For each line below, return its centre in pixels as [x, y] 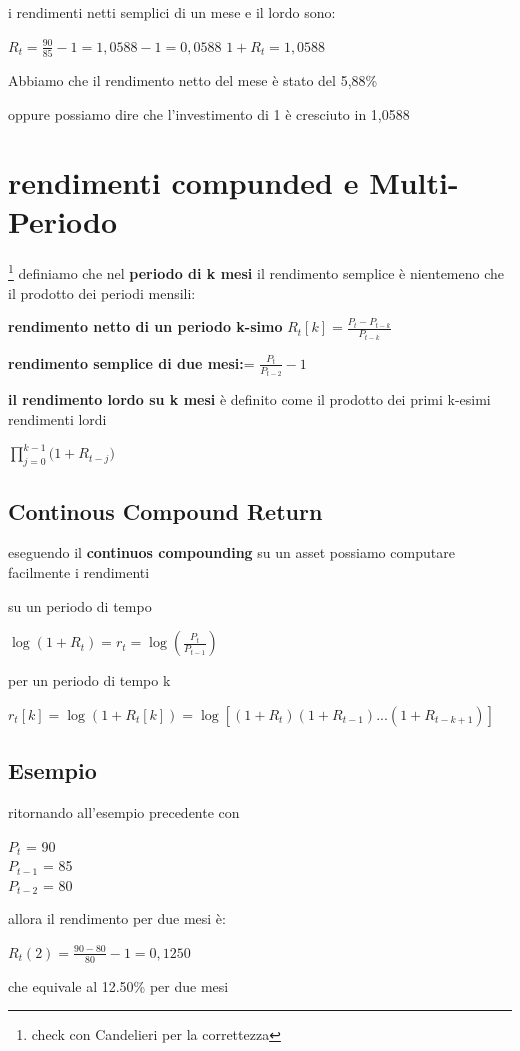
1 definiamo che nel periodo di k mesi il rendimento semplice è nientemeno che [256, 272]
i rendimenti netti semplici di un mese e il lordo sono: [172, 12]
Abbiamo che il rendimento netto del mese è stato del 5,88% [193, 79]
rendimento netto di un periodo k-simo [145, 326]
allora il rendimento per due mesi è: [117, 918]
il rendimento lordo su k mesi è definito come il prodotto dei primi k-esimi [249, 399]
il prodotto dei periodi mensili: [102, 292]
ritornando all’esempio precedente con [124, 811]
